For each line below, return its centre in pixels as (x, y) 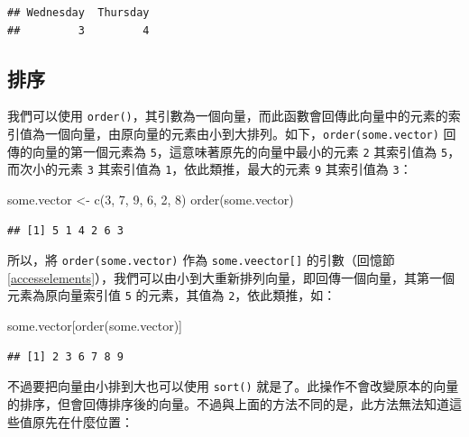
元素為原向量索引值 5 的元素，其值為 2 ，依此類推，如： (172, 295)
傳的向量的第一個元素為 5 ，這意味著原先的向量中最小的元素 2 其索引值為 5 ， (234, 151)
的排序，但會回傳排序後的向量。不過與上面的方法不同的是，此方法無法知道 (228, 403)
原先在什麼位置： (83, 421)
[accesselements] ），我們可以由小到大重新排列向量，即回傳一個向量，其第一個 (231, 277)
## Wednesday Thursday (78, 13)
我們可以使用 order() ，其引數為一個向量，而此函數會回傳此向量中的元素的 (228, 116)
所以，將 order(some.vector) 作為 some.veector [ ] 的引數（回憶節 (201, 260)
